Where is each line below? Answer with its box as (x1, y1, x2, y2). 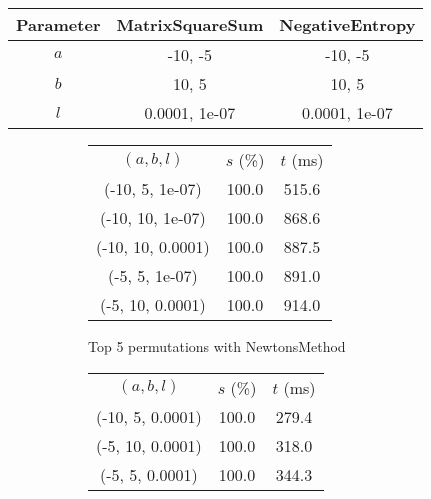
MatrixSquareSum (116, 13, 264, 36)
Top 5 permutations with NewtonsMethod (88, 336, 346, 356)
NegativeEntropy (279, 13, 416, 36)
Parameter (16, 13, 101, 36)
